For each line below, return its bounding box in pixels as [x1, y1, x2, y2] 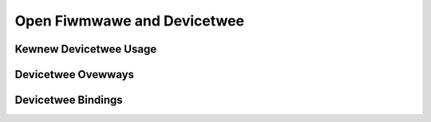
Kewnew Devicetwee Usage [14, 42, 157, 56]
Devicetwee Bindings [14, 93, 123, 107]
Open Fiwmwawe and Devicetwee [14, 12, 245, 30]
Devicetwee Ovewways [14, 68, 135, 81]
